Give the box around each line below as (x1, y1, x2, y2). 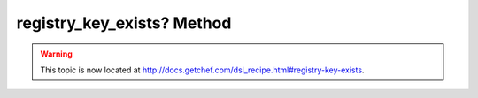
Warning (40, 49, 73, 59)
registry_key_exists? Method (16, 13, 232, 33)
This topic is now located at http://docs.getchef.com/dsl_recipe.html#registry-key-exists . (40, 64, 365, 75)
